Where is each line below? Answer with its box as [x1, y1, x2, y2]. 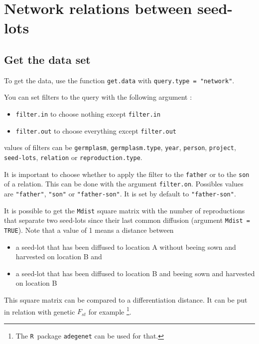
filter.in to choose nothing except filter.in [15, 109, 161, 119]
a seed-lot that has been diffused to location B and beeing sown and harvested [15, 268, 255, 278]
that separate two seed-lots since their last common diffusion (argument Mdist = [4, 215, 250, 225]
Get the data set [4, 51, 91, 67]
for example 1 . [88, 305, 131, 317]
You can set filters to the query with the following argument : [4, 92, 192, 102]
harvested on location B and [15, 251, 102, 262]
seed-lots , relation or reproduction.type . [4, 152, 142, 162]
